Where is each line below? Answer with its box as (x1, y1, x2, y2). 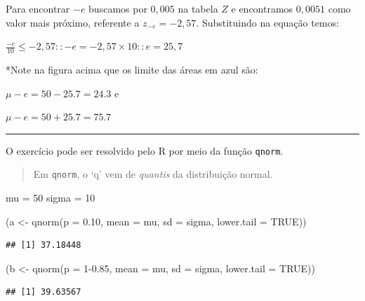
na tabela (178, 1, 218, 15)
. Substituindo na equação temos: (196, 15, 339, 29)
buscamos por (88, 1, 147, 15)
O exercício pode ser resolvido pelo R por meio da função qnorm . (6, 143, 284, 157)
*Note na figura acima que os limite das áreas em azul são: (6, 62, 258, 77)
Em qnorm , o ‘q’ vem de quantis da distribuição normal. (33, 167, 273, 181)
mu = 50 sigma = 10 (6, 190, 95, 205)
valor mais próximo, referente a (6, 15, 140, 29)
